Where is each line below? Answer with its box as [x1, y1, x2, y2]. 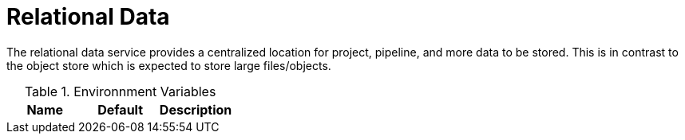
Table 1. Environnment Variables [24, 83, 216, 99]
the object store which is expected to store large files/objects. [6, 58, 331, 72]
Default [97, 101, 144, 118]
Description [159, 101, 232, 118]
